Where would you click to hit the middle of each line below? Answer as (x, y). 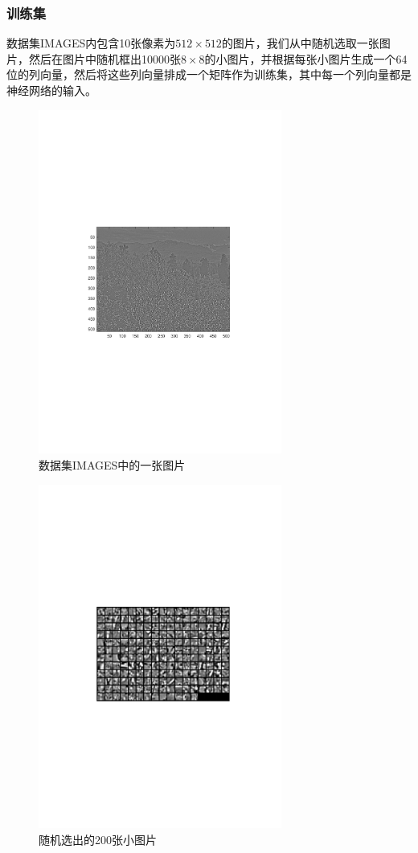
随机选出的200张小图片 (98, 839)
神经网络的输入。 (51, 90)
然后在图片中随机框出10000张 (104, 58)
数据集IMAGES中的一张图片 (112, 465)
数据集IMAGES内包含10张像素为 (91, 43)
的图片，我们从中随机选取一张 (300, 43)
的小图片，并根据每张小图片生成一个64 (306, 58)
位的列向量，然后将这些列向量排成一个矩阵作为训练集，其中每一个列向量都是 (209, 74)
